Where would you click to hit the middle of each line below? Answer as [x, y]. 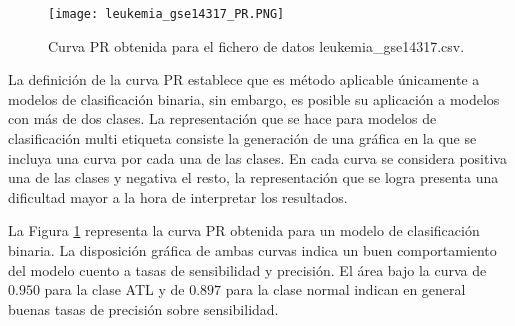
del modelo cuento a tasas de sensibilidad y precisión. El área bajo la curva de [247, 269]
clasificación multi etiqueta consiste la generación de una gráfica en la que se [242, 138]
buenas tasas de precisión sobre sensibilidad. [143, 308]
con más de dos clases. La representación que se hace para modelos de [222, 118]
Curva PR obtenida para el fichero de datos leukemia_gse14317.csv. [256, 45]
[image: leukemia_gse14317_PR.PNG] [166, 14]
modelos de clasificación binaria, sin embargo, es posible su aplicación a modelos [254, 98]
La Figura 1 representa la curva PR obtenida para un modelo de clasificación [244, 230]
